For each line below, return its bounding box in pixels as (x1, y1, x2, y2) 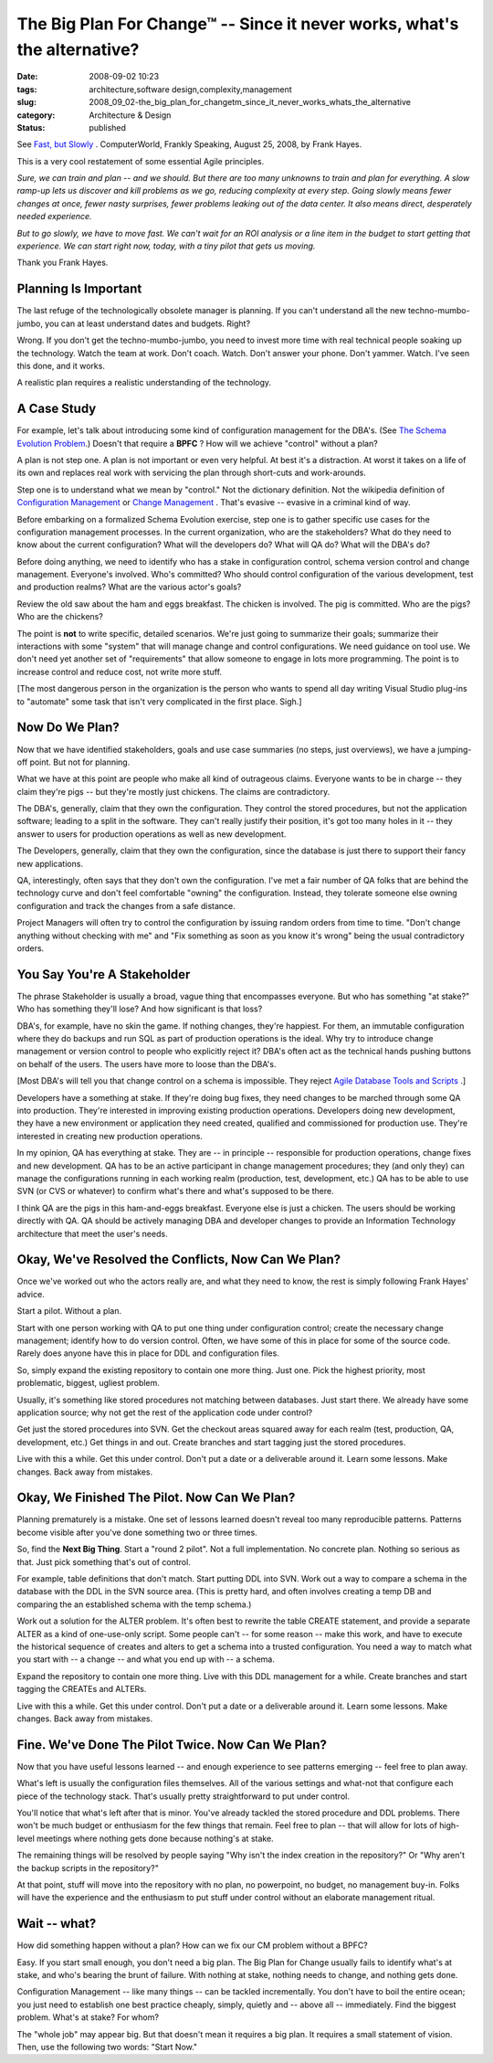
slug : (16, 97, 37, 108)
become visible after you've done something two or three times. (16, 1527, 257, 1538)
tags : (16, 83, 37, 95)
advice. (16, 1288, 45, 1299)
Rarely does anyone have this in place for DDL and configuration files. (16, 1348, 280, 1359)
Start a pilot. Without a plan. (16, 1306, 122, 1317)
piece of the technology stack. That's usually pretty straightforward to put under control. (16, 1791, 351, 1802)
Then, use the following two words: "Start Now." (16, 2041, 198, 2052)
